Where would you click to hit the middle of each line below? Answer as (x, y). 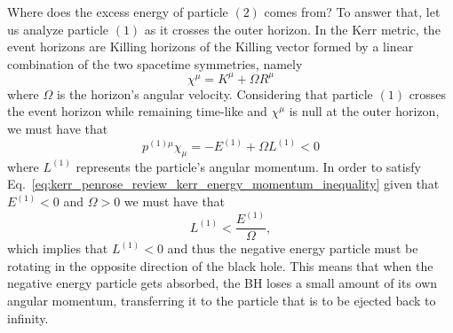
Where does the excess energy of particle (118, 12)
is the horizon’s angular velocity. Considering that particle (215, 93)
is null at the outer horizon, (364, 111)
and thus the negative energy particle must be (293, 248)
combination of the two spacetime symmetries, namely (155, 63)
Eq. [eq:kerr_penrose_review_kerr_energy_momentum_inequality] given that (223, 184)
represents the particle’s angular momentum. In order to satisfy (248, 166)
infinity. (28, 318)
